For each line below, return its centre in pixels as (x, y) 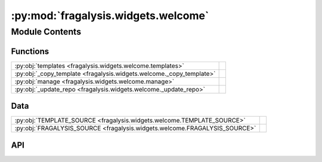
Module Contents (46, 32)
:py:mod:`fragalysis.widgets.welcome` (110, 16)
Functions (30, 51)
